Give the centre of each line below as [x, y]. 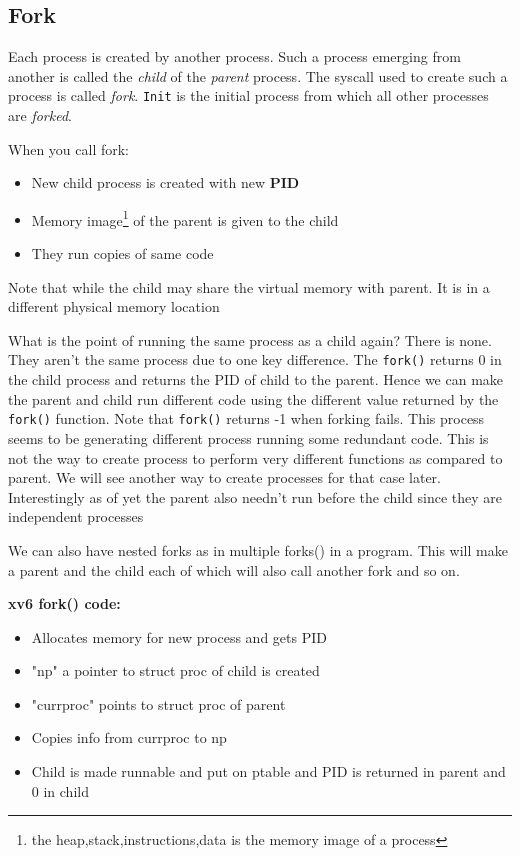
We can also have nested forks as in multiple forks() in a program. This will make [258, 549]
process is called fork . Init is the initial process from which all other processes [248, 95]
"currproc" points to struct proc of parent [158, 703]
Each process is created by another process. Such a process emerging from [234, 56]
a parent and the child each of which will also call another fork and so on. [234, 569]
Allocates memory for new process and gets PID [179, 636]
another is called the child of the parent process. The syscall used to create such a [258, 75]
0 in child [60, 790]
